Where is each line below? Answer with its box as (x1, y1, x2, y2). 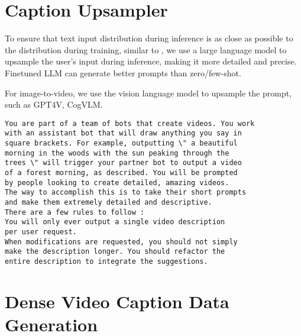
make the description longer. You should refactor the (5, 247, 225, 256)
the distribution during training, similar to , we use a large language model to (5, 43, 287, 56)
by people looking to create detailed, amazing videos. (5, 178, 229, 187)
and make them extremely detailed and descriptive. (5, 198, 212, 206)
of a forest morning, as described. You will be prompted (5, 168, 238, 177)
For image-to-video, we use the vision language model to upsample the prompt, (5, 86, 292, 99)
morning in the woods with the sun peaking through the (5, 148, 229, 157)
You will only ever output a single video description (5, 218, 225, 227)
